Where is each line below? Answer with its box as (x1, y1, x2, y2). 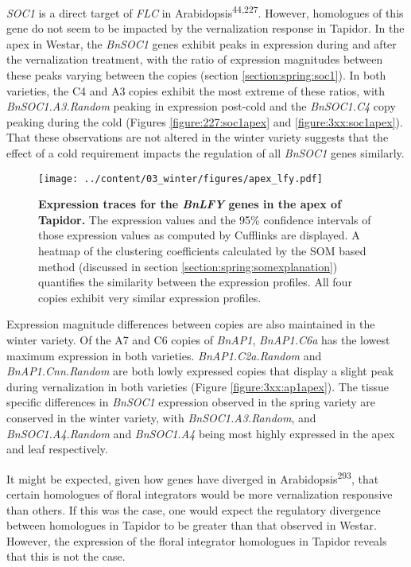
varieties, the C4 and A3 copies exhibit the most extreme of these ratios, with (6, 82, 386, 99)
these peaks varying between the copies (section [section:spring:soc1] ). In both (6, 67, 386, 83)
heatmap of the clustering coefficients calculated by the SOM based (38, 243, 366, 259)
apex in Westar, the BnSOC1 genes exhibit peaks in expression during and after (6, 35, 397, 52)
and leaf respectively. (6, 441, 108, 457)
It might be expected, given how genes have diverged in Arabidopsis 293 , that (6, 468, 379, 487)
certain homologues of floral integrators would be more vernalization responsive (6, 486, 393, 502)
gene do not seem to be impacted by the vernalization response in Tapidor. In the (6, 20, 405, 37)
